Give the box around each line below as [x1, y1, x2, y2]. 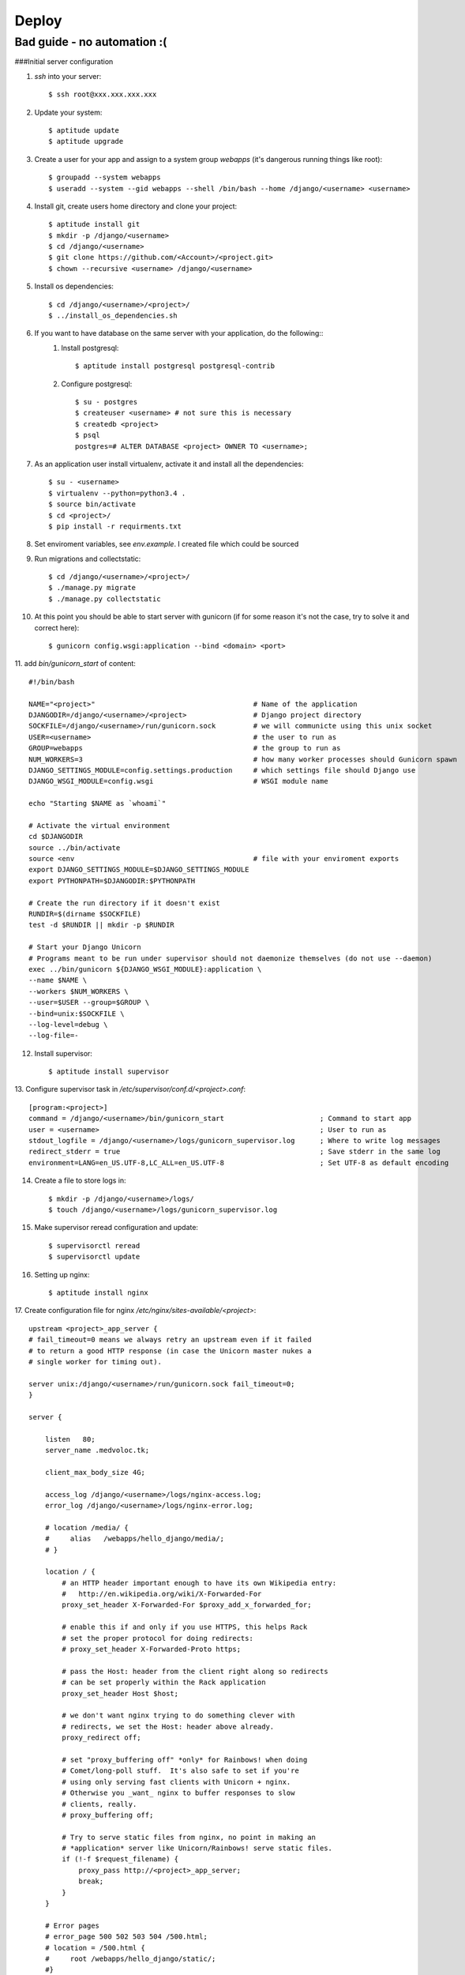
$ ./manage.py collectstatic [48, 594, 161, 604]
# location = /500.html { [44, 1943, 146, 1952]
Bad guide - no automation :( [14, 35, 167, 49]
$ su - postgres [75, 397, 138, 406]
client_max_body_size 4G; [44, 1468, 146, 1477]
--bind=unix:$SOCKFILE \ [28, 1009, 125, 1018]
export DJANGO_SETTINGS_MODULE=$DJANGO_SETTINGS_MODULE [28, 865, 249, 875]
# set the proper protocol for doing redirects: [62, 1634, 254, 1642]
